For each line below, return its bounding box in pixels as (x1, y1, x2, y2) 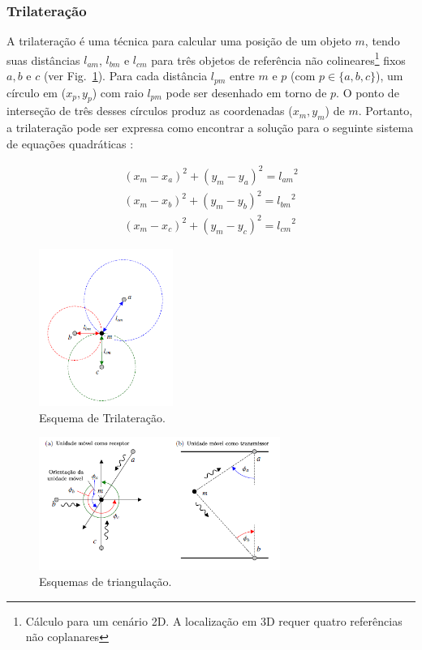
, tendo (364, 32, 400, 49)
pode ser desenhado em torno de (166, 83, 327, 100)
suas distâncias (6, 51, 80, 68)
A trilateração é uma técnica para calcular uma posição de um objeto (6, 32, 351, 49)
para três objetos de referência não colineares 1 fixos (151, 49, 406, 68)
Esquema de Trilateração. (39, 408, 166, 425)
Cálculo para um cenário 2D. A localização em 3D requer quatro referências (25, 612, 403, 629)
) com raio (92, 83, 144, 100)
